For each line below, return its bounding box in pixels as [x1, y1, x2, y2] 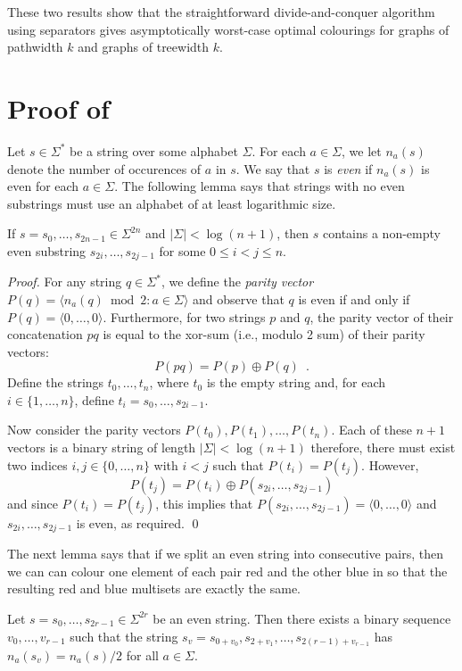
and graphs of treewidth [78, 37, 210, 56]
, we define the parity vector [161, 272, 314, 291]
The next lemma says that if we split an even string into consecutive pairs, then [7, 544, 443, 563]
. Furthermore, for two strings [103, 307, 266, 326]
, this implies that [155, 493, 253, 512]
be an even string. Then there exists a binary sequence [153, 609, 451, 627]
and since [7, 493, 58, 512]
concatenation [7, 325, 83, 344]
